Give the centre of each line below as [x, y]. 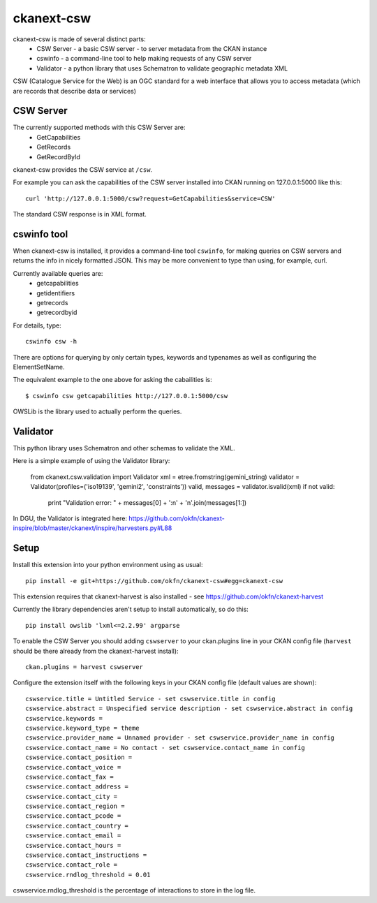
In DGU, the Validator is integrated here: [70, 518]
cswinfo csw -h [51, 342]
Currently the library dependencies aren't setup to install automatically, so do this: [131, 609]
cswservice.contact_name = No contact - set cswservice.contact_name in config [165, 748]
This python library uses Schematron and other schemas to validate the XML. [124, 448]
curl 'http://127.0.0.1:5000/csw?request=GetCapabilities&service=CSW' [150, 198]
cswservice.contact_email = [73, 836]
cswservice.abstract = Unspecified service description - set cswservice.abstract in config [189, 709]
